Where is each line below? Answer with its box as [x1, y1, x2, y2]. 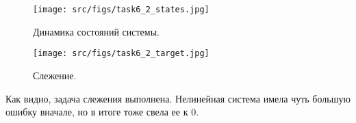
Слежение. [33, 68, 77, 82]
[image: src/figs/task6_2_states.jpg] [33, 5, 209, 14]
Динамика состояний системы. [33, 24, 160, 38]
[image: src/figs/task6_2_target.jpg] [33, 49, 209, 59]
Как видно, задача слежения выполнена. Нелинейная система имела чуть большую [5, 91, 351, 105]
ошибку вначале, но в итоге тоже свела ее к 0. [5, 105, 199, 119]
